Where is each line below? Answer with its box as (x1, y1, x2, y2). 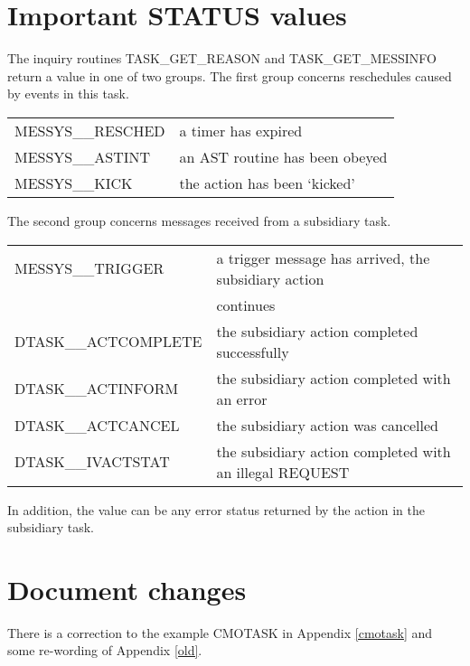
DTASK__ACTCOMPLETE (14, 331, 202, 352)
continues (216, 294, 276, 315)
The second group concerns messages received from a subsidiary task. (7, 211, 391, 230)
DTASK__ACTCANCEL (14, 414, 180, 436)
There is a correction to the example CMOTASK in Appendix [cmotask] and (7, 623, 433, 642)
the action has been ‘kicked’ (179, 172, 355, 193)
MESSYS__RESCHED (14, 119, 165, 141)
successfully (216, 341, 289, 362)
